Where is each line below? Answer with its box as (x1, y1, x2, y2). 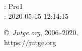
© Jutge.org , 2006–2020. (4, 27, 78, 38)
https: (4, 37, 22, 47)
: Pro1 (4, 1, 23, 11)
